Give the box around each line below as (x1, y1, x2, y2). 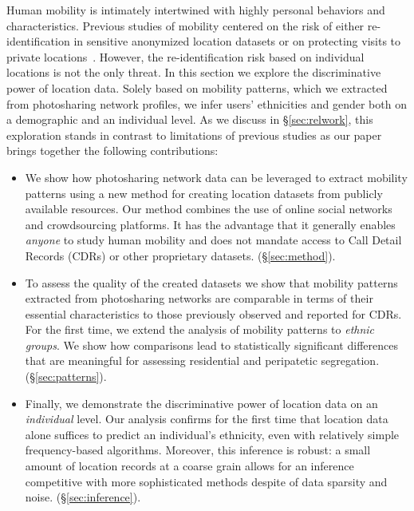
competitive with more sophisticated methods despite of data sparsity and (25, 473, 388, 489)
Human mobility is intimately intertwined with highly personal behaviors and (6, 2, 385, 18)
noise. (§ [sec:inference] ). (25, 489, 141, 505)
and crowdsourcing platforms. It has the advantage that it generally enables (25, 216, 396, 232)
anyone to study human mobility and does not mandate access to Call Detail (25, 232, 402, 248)
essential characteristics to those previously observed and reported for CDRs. (25, 305, 402, 322)
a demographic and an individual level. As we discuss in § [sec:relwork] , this (6, 111, 373, 128)
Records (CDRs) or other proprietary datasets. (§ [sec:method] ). (25, 247, 336, 263)
